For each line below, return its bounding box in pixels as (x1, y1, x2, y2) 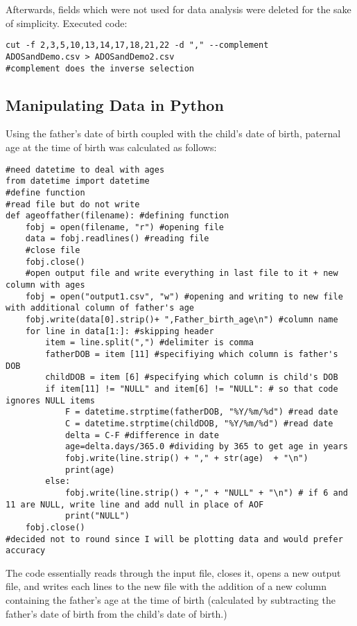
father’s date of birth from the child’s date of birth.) (6, 606, 227, 620)
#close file (25, 245, 80, 256)
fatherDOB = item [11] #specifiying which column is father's (45, 349, 338, 360)
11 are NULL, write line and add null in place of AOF (6, 499, 264, 510)
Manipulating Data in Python (6, 94, 224, 115)
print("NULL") (64, 511, 130, 521)
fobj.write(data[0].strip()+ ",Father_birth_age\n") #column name (25, 315, 338, 325)
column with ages (6, 280, 85, 290)
